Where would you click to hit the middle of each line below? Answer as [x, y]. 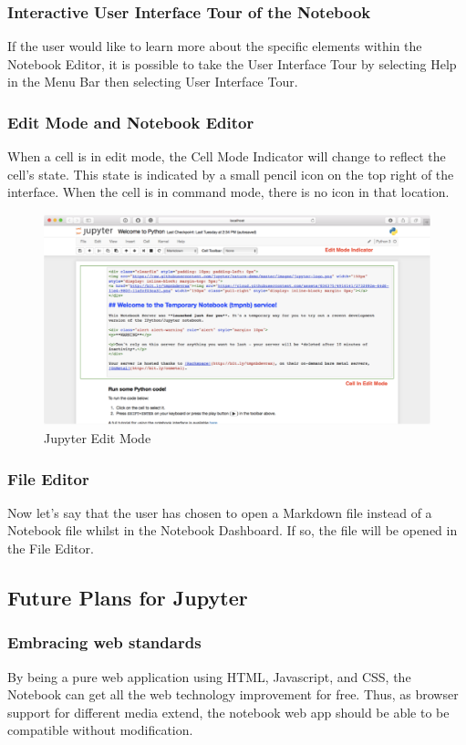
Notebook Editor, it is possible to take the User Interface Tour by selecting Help [232, 63]
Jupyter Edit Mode [98, 438]
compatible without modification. [100, 730]
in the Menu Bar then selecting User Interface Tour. [153, 82]
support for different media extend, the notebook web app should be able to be [228, 712]
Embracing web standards [104, 642]
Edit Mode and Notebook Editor [131, 122]
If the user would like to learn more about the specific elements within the [215, 46]
